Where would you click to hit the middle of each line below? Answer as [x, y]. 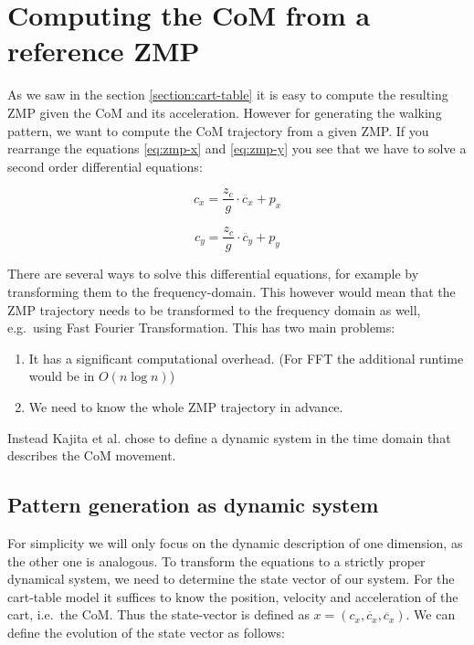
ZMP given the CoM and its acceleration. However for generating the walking [225, 112]
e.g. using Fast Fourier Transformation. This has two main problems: [201, 328]
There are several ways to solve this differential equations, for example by [213, 274]
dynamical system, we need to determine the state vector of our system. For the [231, 579]
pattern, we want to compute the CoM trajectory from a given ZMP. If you [218, 130]
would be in [62, 376]
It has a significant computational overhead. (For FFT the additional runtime [246, 358]
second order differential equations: [105, 166]
